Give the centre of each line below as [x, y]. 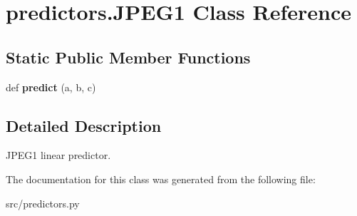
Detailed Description [84, 125]
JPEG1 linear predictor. [58, 155]
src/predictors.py [43, 203]
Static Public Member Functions [128, 57]
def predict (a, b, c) [51, 87]
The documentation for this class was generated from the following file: [161, 179]
